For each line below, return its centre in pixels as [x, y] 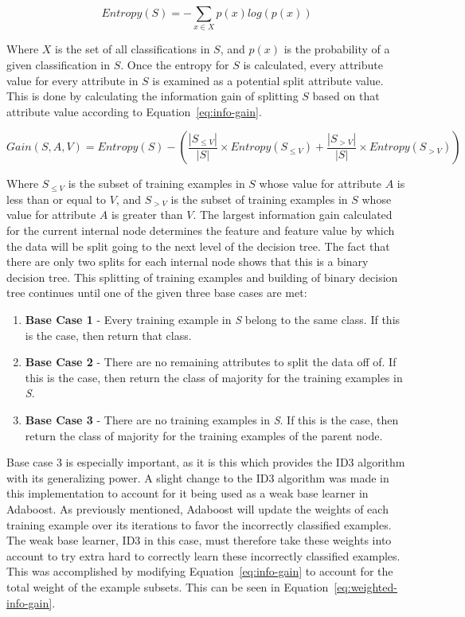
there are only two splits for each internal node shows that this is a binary [188, 262]
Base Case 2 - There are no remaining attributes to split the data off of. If [211, 362]
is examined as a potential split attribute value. [268, 80]
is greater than [147, 215]
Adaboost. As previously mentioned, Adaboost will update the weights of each [197, 508]
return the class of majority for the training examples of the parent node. [204, 435]
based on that [346, 96]
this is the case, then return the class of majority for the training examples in [214, 377]
